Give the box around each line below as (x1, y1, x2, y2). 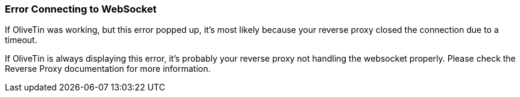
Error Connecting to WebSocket (5, 3, 157, 15)
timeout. (5, 35, 37, 46)
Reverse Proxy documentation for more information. (5, 63, 211, 74)
